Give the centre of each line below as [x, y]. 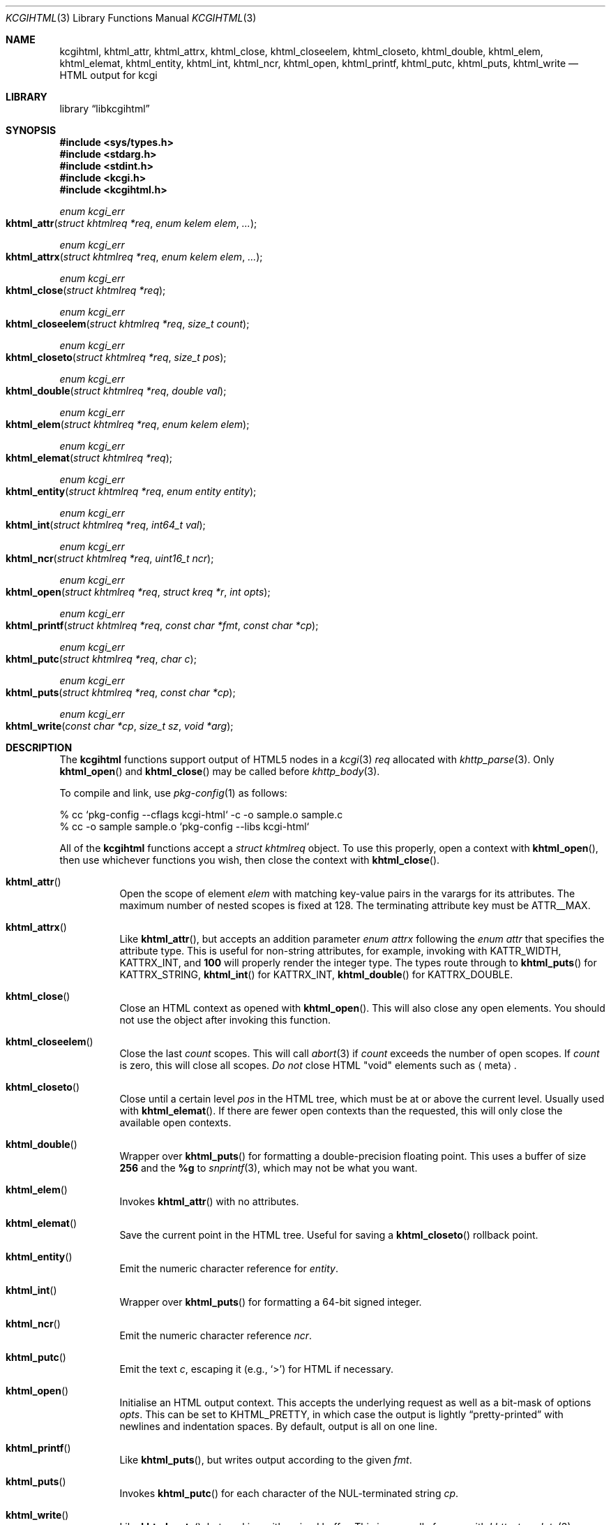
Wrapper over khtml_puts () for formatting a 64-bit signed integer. [271, 1302]
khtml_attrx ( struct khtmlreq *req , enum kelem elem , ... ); [134, 257]
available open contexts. [175, 1122]
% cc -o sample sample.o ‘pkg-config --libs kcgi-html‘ [184, 826]
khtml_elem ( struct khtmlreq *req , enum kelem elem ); [128, 424]
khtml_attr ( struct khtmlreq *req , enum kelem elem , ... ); [131, 223]
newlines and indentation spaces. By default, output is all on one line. [278, 1426]
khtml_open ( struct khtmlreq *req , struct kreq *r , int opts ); [138, 592]
